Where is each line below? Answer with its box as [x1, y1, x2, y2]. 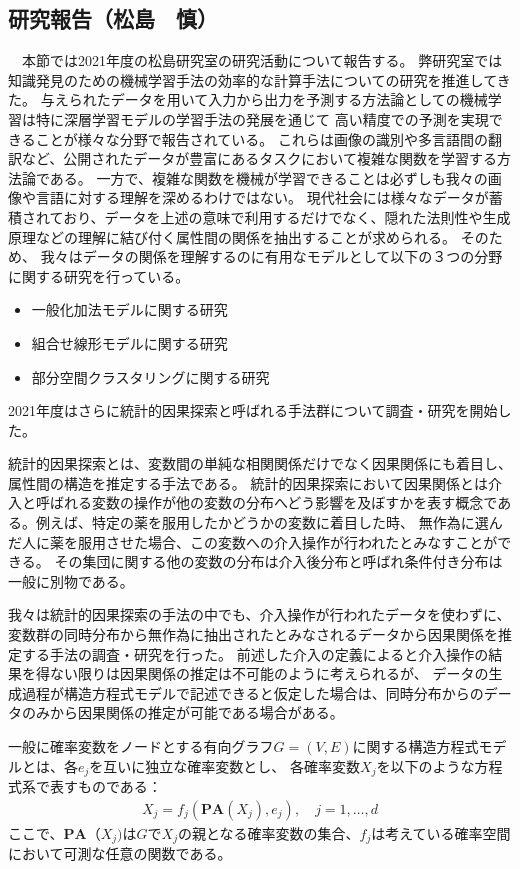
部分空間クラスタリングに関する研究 [31, 366, 270, 387]
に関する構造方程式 [352, 736, 479, 757]
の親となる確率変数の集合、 [177, 822, 360, 843]
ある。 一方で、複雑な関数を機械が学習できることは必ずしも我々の [49, 167, 488, 188]
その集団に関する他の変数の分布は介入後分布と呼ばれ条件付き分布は [54, 551, 503, 572]
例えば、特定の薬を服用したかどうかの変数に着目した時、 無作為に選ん [35, 512, 503, 533]
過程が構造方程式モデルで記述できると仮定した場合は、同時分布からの [21, 682, 484, 703]
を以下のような [376, 755, 475, 776]
